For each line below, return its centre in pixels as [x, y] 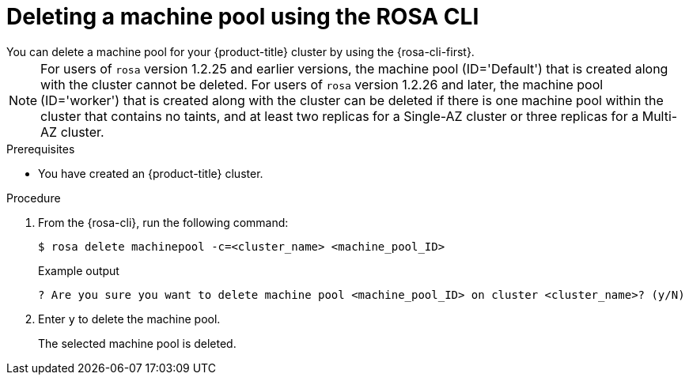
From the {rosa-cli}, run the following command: [163, 222]
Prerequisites [41, 149]
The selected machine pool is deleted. [137, 343]
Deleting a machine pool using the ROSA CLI [243, 17]
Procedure [34, 198]
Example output [79, 270]
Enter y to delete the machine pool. [129, 319]
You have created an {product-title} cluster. [151, 173]
